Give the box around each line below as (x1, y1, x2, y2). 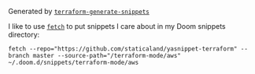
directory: (8, 30, 40, 39)
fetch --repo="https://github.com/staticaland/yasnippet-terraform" (8, 45, 238, 53)
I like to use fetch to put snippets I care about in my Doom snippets (8, 22, 226, 30)
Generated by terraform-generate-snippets (8, 7, 150, 16)
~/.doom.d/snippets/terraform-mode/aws (8, 58, 139, 66)
